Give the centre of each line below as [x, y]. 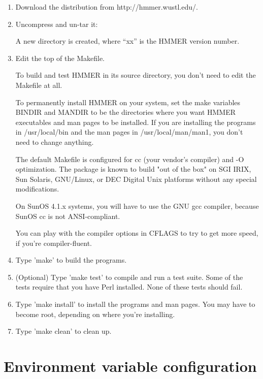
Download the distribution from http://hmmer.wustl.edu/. [107, 7]
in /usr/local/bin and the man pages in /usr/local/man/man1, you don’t [129, 132]
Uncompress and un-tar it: [57, 24]
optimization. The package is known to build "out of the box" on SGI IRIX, [133, 169]
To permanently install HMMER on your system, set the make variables [128, 102]
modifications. [37, 189]
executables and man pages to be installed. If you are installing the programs [136, 122]
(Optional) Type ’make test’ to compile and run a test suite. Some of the [129, 277]
